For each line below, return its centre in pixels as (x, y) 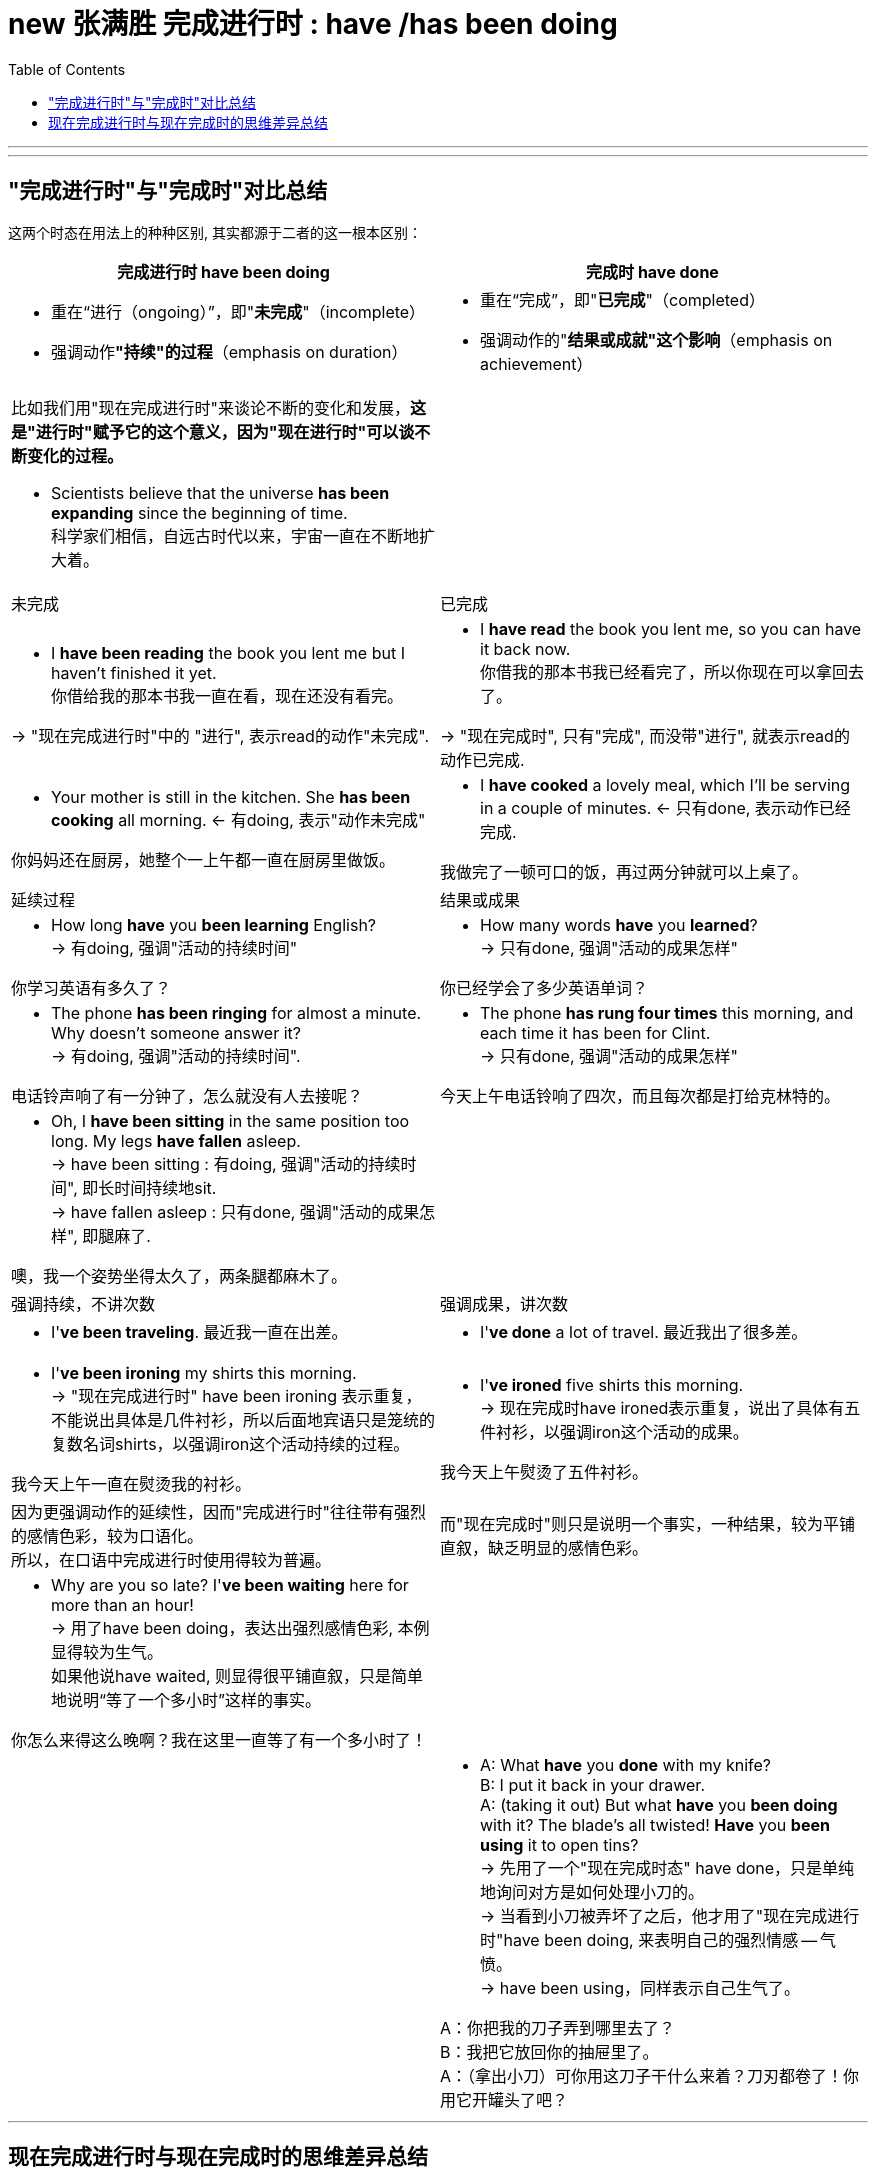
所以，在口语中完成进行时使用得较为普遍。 (171, 1559)
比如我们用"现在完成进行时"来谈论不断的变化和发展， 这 (218, 407)
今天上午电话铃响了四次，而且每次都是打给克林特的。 (640, 1095)
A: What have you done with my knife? (626, 1764)
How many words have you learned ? (619, 924)
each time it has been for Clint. (595, 1032)
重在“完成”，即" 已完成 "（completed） (622, 299)
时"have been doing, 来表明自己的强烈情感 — (649, 1939)
